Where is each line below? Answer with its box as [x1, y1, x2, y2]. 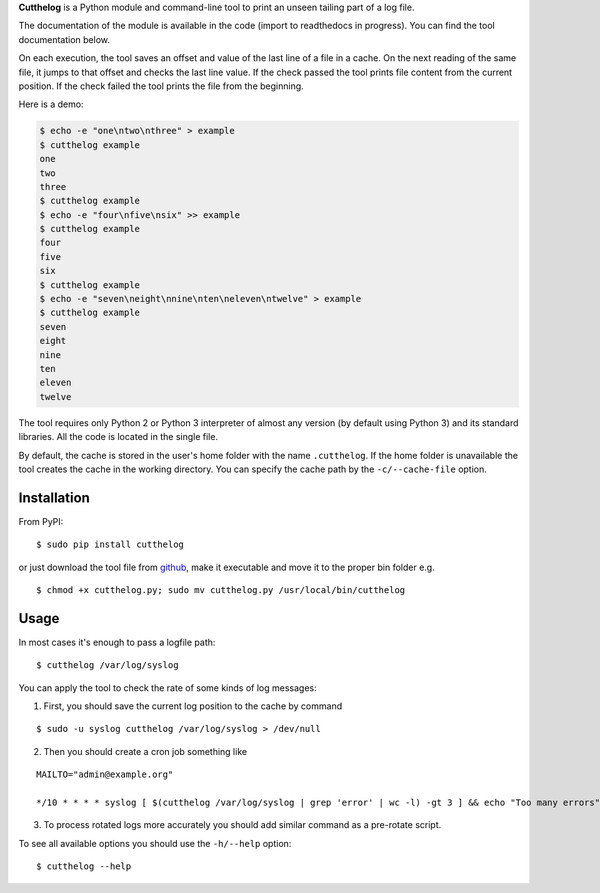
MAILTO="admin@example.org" [36, 769, 174, 780]
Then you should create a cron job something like [43, 745, 248, 757]
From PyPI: [18, 515, 64, 527]
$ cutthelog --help [36, 861, 132, 872]
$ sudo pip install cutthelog [36, 539, 185, 550]
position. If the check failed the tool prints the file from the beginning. [18, 80, 304, 92]
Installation [18, 489, 90, 506]
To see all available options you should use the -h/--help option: [18, 837, 292, 849]
